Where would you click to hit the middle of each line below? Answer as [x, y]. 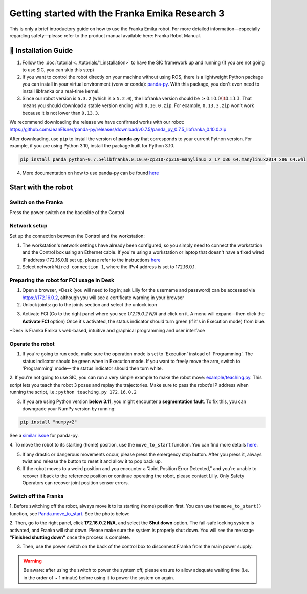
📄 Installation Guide [41, 50]
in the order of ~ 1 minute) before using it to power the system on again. [99, 577]
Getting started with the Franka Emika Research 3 [117, 13]
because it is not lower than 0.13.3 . [61, 113]
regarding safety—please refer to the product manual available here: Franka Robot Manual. [105, 35]
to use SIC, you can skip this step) [58, 70]
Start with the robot [41, 187]
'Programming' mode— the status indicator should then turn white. [93, 368]
